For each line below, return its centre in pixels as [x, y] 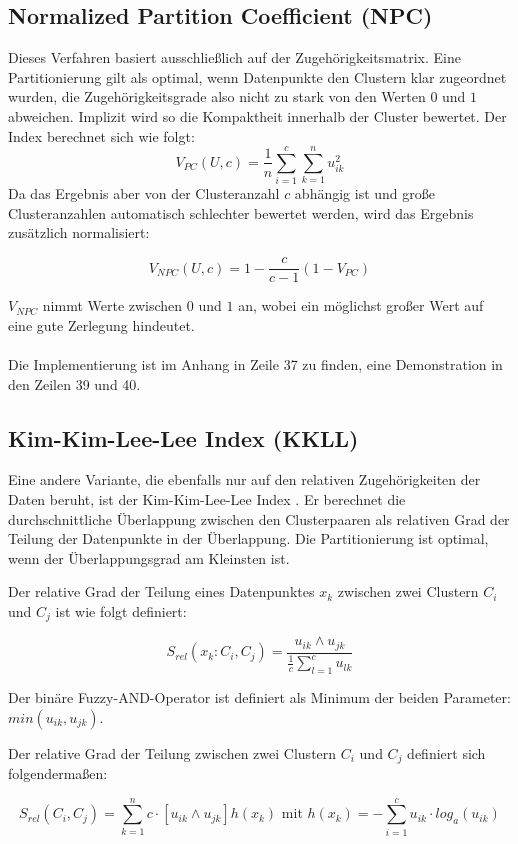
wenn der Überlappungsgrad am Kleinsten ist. [149, 557]
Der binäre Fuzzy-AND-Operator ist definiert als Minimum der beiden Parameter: [259, 696]
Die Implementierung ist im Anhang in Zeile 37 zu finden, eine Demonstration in [255, 363]
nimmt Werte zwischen [112, 305]
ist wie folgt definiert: [121, 610]
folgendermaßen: [58, 773]
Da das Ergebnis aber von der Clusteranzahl [144, 193]
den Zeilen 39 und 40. [74, 383]
